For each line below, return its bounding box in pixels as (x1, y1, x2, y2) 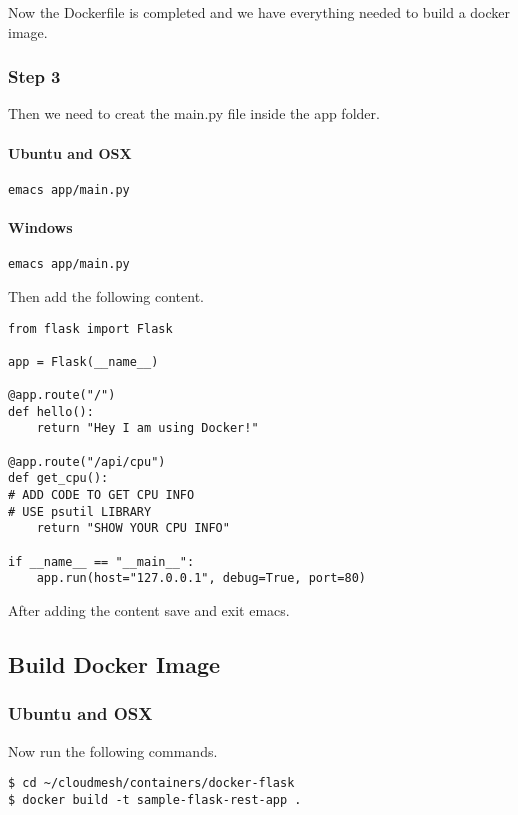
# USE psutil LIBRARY (8, 504, 152, 519)
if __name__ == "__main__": (8, 554, 195, 569)
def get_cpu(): (8, 471, 109, 486)
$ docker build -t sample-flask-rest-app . (8, 792, 302, 807)
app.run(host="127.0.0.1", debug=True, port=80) (36, 571, 366, 586)
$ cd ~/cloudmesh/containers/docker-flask (8, 776, 295, 791)
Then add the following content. (8, 285, 205, 306)
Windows (8, 217, 73, 238)
